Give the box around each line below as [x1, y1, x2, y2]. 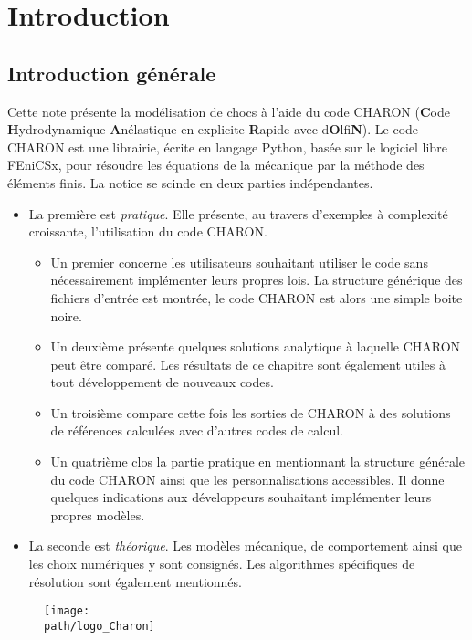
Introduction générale [7, 58, 216, 87]
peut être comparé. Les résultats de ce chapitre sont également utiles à [50, 354, 446, 373]
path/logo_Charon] [44, 619, 155, 633]
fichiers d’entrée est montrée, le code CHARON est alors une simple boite [50, 288, 463, 307]
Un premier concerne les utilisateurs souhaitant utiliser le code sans [50, 252, 428, 271]
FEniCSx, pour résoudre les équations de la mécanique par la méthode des [7, 155, 425, 174]
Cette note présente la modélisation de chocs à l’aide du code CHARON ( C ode [7, 101, 450, 121]
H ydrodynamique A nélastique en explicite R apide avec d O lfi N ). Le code [7, 120, 419, 139]
